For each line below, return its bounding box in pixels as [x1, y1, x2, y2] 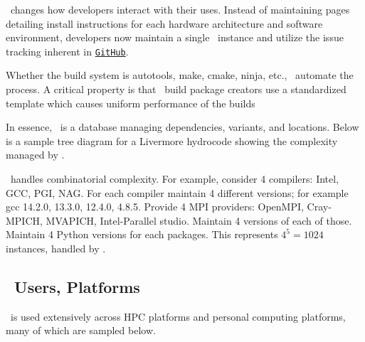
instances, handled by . [6, 240, 106, 255]
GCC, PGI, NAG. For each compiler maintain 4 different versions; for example [6, 185, 349, 200]
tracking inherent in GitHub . [6, 43, 129, 58]
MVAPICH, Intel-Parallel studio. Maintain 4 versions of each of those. [46, 213, 352, 228]
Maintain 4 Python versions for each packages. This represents [6, 227, 278, 242]
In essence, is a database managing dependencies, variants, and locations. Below [6, 119, 359, 134]
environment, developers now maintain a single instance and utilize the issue [6, 30, 344, 45]
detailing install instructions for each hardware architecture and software [6, 16, 323, 31]
